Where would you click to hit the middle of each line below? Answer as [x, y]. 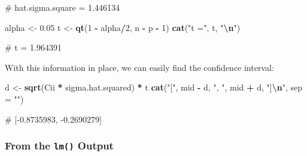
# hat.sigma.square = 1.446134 [62, 7]
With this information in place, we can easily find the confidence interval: [139, 67]
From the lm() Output [59, 146]
